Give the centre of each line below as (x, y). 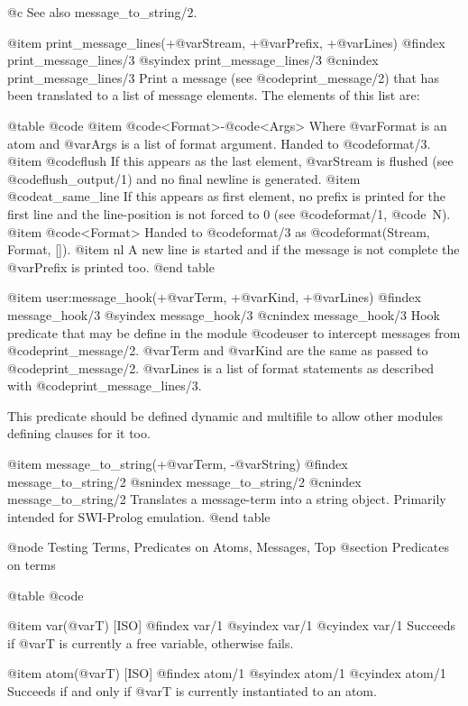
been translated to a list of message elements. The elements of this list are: (214, 95)
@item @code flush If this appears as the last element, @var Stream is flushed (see (230, 161)
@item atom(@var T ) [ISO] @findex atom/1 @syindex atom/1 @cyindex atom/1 (227, 673)
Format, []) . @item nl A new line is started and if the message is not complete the (234, 249)
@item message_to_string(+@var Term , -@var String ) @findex (178, 464)
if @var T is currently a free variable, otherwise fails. (151, 642)
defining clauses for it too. (79, 433)
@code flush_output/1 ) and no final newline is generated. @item (184, 178)
